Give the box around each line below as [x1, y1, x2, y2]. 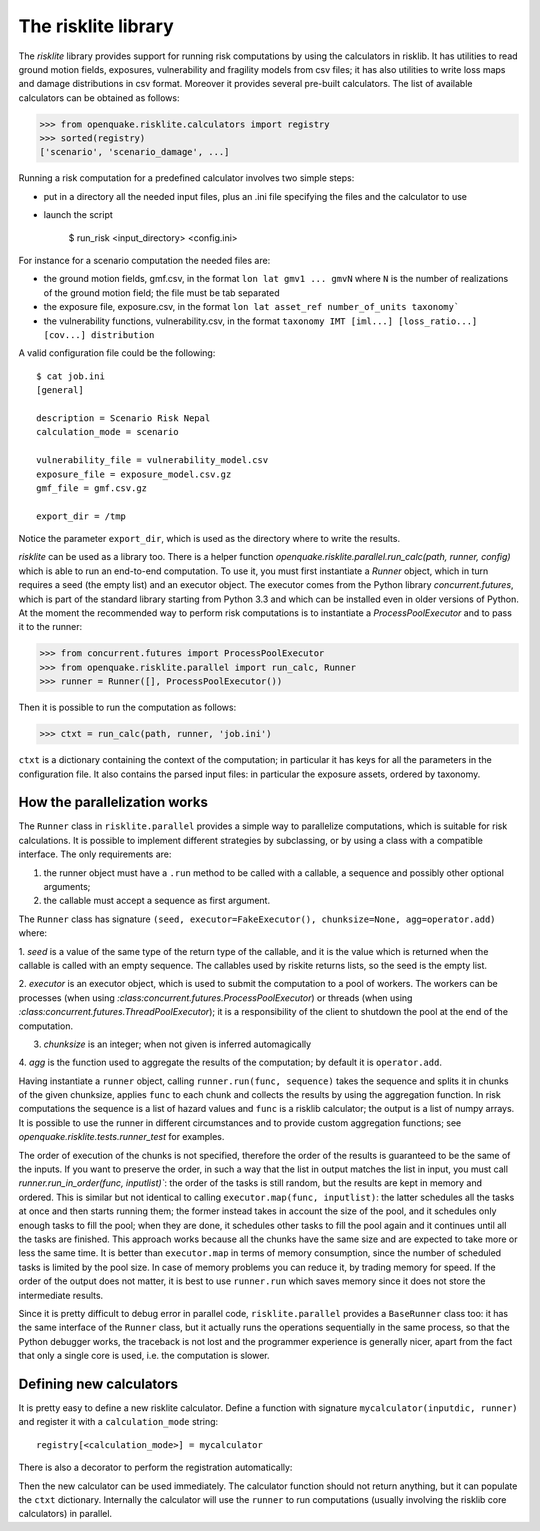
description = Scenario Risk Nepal [36, 412, 211, 424]
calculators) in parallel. [18, 1508, 113, 1520]
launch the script [43, 209, 114, 221]
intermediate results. [18, 1289, 104, 1301]
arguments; [43, 880, 91, 892]
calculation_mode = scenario [36, 426, 179, 438]
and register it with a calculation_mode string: [18, 1416, 219, 1428]
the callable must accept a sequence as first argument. [43, 895, 270, 907]
